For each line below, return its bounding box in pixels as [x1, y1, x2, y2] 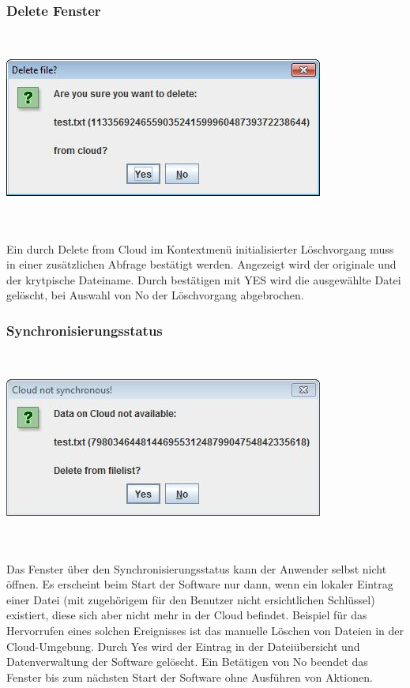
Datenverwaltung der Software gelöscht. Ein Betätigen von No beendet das [6, 653, 368, 670]
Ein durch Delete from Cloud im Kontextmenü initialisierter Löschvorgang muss [6, 240, 394, 257]
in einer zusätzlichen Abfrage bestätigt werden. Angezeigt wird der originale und [6, 256, 397, 273]
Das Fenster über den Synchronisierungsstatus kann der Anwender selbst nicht [6, 560, 387, 577]
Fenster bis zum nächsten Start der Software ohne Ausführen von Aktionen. [6, 668, 373, 685]
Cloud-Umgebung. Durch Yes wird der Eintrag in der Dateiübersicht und [6, 637, 360, 654]
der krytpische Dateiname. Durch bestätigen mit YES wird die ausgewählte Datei [6, 271, 401, 288]
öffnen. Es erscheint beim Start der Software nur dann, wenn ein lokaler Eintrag [6, 576, 393, 592]
